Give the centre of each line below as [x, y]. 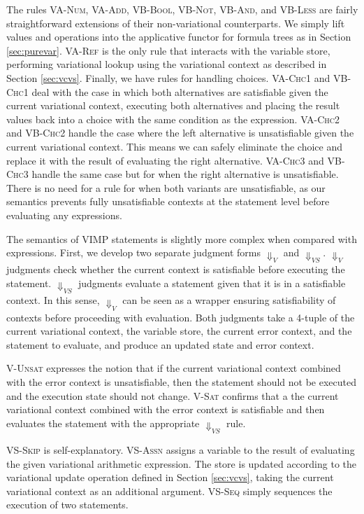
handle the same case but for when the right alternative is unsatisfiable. [185, 174]
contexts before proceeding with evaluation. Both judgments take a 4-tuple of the [181, 317]
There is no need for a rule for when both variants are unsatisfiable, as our [166, 187]
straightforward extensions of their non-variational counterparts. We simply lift [176, 23]
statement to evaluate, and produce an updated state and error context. [160, 344]
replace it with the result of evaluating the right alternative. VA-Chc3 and [165, 160]
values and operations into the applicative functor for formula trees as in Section [179, 37]
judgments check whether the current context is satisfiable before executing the [176, 269]
